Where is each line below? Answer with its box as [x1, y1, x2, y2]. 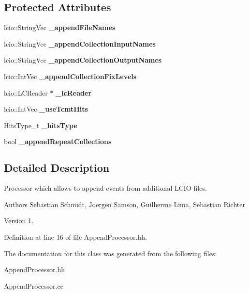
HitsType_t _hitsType [4, 120, 77, 130]
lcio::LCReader [4, 87, 48, 98]
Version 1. [4, 215, 33, 226]
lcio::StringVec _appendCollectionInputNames [4, 38, 156, 49]
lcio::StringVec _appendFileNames [4, 22, 116, 33]
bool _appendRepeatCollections [4, 136, 112, 147]
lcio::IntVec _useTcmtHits [4, 104, 88, 114]
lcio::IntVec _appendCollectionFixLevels [4, 71, 136, 81]
